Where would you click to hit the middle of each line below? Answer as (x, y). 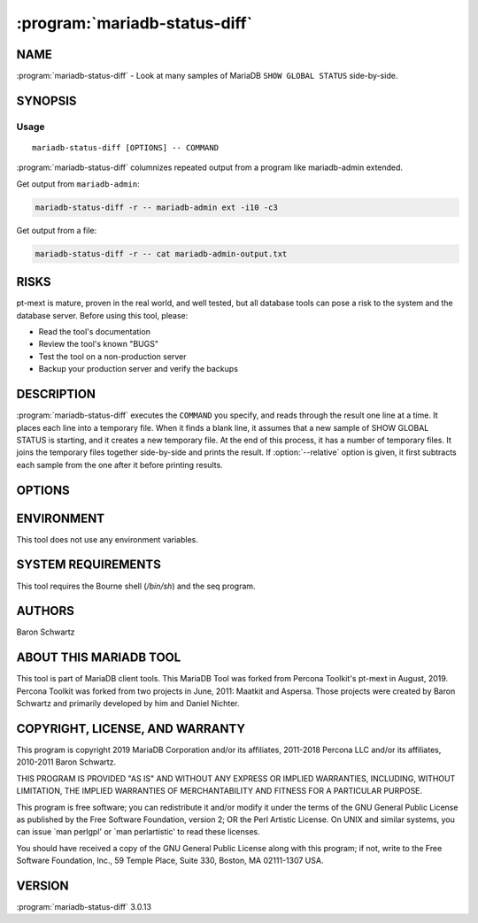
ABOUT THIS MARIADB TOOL (99, 658)
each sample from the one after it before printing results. (119, 465)
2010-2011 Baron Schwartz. (66, 762)
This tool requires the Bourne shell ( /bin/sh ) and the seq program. (136, 586)
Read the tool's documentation (94, 332)
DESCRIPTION (56, 394)
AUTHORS (46, 611)
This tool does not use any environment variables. (108, 539)
